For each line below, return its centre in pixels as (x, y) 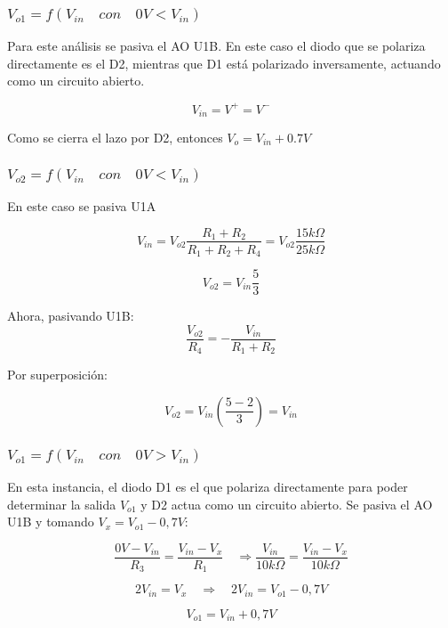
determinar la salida (62, 504)
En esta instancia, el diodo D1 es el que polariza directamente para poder (208, 487)
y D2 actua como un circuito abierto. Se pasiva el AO (287, 504)
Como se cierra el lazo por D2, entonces (115, 138)
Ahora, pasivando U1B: (71, 316)
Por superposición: (57, 375)
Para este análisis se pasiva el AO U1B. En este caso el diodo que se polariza (216, 46)
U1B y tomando (51, 522)
